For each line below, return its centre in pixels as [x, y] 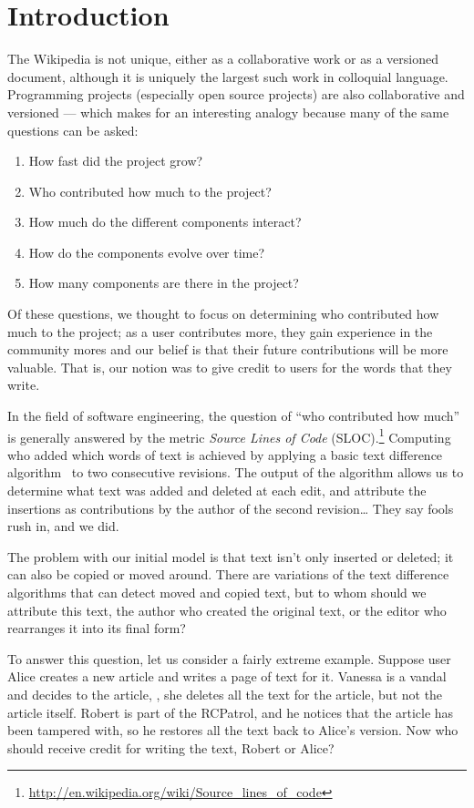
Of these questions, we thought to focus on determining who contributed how [223, 314]
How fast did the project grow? [116, 161]
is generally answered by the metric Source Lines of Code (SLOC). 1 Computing [229, 435]
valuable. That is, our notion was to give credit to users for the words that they [230, 367]
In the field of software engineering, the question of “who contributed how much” [234, 416]
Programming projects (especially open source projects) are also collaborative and [236, 94]
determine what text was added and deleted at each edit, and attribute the [217, 491]
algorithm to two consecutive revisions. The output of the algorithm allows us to [236, 472]
